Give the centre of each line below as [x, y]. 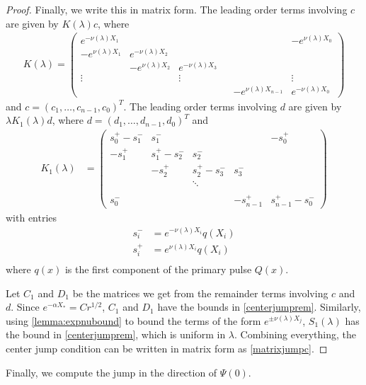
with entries [32, 217]
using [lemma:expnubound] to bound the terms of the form [133, 320]
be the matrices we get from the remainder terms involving [200, 293]
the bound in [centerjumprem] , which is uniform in [116, 334]
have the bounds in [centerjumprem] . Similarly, [259, 307]
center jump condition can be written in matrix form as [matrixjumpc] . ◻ [167, 349]
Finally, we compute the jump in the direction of [111, 372]
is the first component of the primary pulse [158, 269]
